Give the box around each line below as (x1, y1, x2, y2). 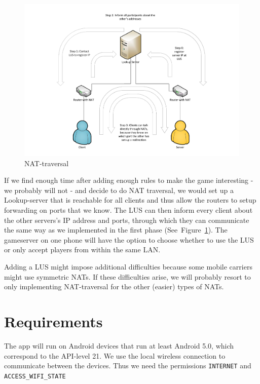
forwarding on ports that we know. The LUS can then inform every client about (4, 205, 253, 215)
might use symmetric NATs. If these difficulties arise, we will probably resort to (4, 271, 251, 282)
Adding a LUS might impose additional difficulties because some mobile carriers (4, 261, 252, 272)
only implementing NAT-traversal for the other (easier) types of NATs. (4, 281, 224, 292)
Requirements (4, 311, 103, 331)
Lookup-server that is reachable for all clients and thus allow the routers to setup (4, 195, 256, 205)
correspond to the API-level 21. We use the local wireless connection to (4, 350, 226, 361)
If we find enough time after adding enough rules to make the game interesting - (4, 175, 253, 185)
